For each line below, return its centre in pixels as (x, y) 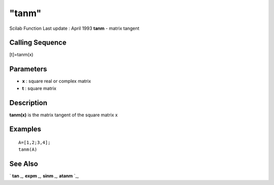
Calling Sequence (38, 43)
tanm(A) (28, 150)
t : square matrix (39, 88)
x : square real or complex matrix (57, 81)
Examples (25, 129)
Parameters (28, 69)
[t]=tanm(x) (21, 55)
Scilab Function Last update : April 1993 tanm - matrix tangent (74, 28)
